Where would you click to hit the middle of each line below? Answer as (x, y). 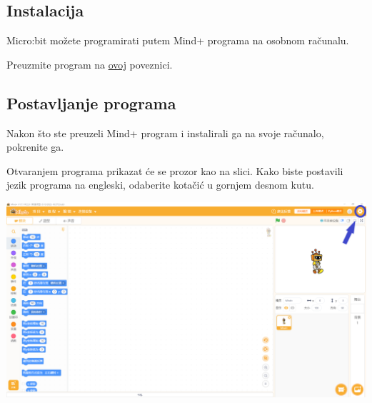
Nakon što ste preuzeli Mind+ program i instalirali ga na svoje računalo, (165, 133)
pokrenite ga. (35, 147)
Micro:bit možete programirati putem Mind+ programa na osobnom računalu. (178, 40)
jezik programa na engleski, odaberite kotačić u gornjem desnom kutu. (160, 185)
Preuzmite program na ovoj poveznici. (90, 64)
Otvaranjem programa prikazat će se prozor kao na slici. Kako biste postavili (175, 170)
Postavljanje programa (91, 103)
